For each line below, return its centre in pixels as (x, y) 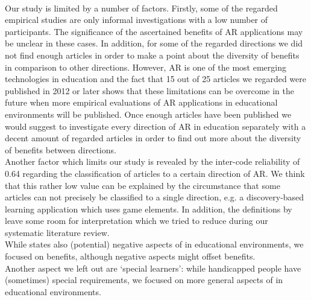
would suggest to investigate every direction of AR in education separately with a (155, 126)
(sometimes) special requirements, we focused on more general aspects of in (144, 280)
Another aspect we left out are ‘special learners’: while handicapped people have (153, 268)
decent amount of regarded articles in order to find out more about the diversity (153, 138)
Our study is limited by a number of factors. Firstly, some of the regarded (141, 8)
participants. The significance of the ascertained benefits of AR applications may (154, 31)
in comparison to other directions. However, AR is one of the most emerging (146, 67)
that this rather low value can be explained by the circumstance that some (143, 185)
